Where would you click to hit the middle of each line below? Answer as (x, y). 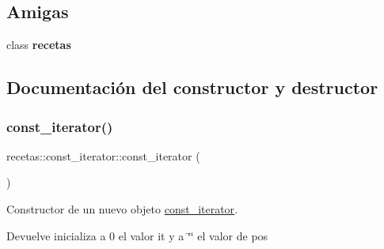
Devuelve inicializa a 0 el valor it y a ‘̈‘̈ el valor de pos (137, 235)
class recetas (39, 45)
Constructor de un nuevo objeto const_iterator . (122, 208)
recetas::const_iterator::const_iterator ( (103, 155)
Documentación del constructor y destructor (192, 87)
